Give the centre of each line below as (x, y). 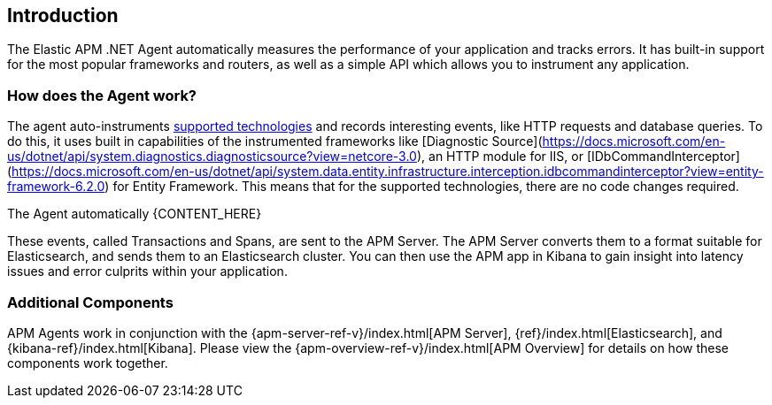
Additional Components (90, 302)
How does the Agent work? (102, 95)
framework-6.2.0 (56, 187)
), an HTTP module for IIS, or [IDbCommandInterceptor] (578, 157)
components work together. (88, 363)
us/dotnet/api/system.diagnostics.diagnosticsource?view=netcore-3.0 (212, 157)
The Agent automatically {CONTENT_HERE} (135, 214)
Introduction (63, 15)
